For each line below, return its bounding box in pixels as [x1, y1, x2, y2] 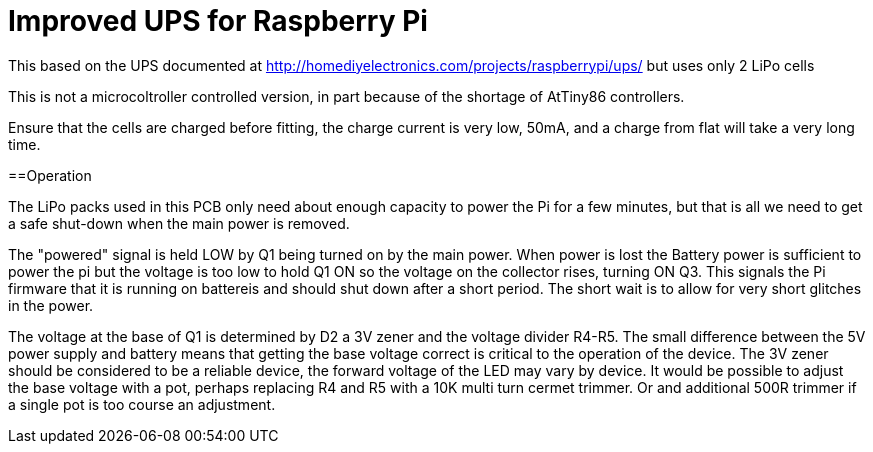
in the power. [8, 296, 94, 314]
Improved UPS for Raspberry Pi [8, 4, 428, 38]
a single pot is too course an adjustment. [8, 395, 276, 413]
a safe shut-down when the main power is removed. [8, 214, 350, 232]
